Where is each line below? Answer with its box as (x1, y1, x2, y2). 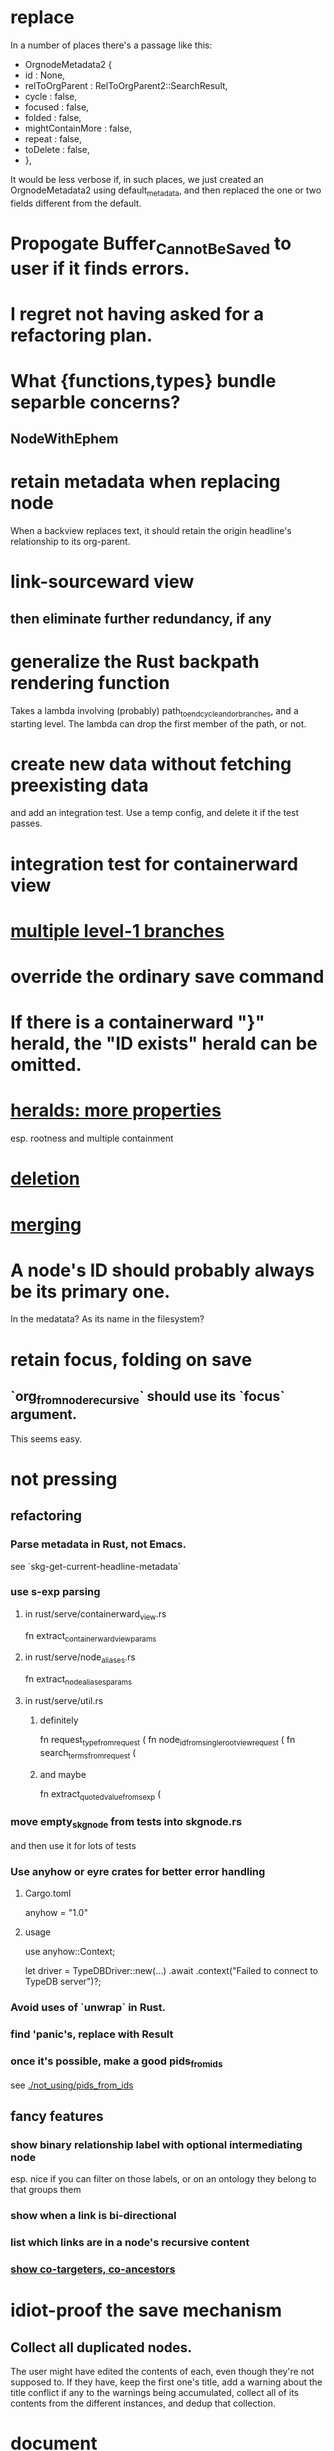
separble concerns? (10, 391, 181, 413)
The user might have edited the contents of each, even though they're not (10, 2366, 315, 2378)
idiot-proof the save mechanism (10, 2299, 283, 2322)
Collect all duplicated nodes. (10, 2339, 193, 2356)
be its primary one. (10, 1280, 171, 1303)
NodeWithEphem (10, 431, 119, 448)
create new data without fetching (10, 752, 292, 775)
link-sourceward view (10, 571, 195, 593)
